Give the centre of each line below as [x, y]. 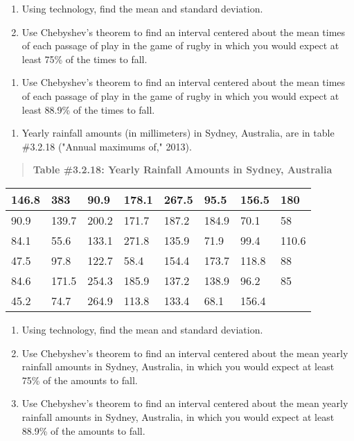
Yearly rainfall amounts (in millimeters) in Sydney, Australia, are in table [178, 133]
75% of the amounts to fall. [80, 380]
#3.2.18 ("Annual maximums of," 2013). [107, 146]
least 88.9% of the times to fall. [88, 109]
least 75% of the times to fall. [85, 59]
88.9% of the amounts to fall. [83, 430]
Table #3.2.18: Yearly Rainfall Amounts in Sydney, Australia [183, 170]
